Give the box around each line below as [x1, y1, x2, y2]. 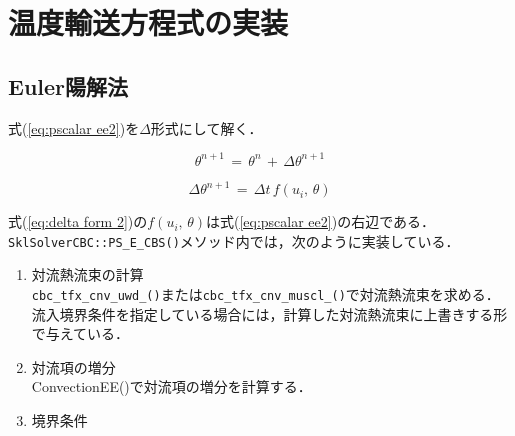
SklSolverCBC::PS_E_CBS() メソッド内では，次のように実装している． [8, 230, 460, 251]
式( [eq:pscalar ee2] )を [8, 117, 140, 138]
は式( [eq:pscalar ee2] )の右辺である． [205, 211, 436, 232]
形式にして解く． [150, 117, 263, 138]
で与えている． [31, 323, 130, 344]
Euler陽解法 [8, 70, 129, 101]
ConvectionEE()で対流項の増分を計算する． [31, 376, 312, 397]
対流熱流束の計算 [31, 264, 144, 285]
